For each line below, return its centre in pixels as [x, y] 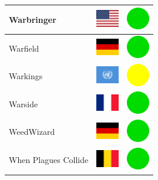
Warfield [24, 48]
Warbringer [33, 19]
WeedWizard [32, 132]
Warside [23, 103]
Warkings [26, 76]
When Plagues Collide [49, 160]
